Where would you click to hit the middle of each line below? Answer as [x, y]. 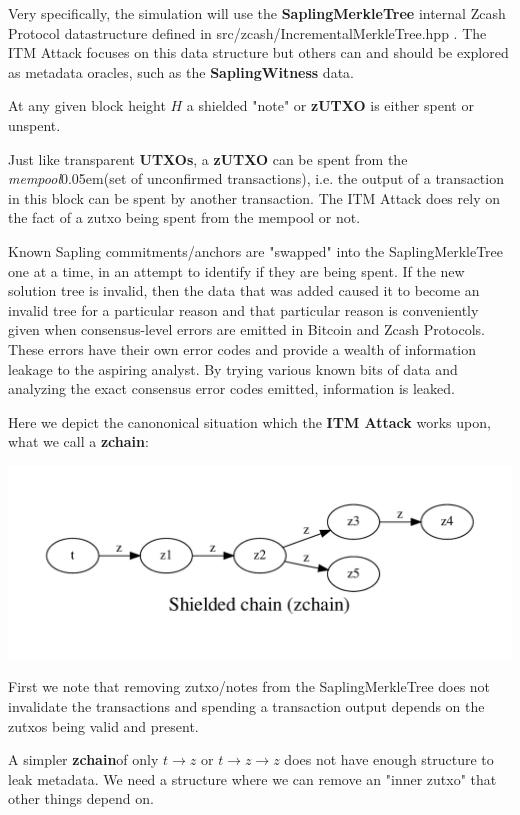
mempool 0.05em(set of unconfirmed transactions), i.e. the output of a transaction [256, 178]
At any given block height [87, 105]
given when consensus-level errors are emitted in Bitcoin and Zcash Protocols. [247, 329]
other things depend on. [81, 798]
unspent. [34, 124]
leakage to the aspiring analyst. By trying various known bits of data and [233, 368]
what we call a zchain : [78, 441]
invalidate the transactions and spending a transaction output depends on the [246, 706]
